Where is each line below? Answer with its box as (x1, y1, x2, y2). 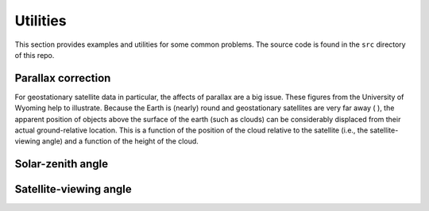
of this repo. (14, 50, 55, 59)
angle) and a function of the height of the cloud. (41, 136, 199, 146)
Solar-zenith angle (14, 157, 109, 171)
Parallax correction (14, 71, 111, 85)
